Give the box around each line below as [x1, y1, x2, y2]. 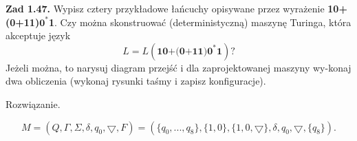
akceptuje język [6, 28, 71, 43]
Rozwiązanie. [6, 96, 61, 111]
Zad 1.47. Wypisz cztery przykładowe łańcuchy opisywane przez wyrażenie [6, 1, 325, 15]
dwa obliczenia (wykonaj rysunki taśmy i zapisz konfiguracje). [6, 74, 266, 88]
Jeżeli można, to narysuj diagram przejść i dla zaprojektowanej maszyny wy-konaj [6, 60, 351, 74]
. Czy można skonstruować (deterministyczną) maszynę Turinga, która [54, 14, 351, 29]
